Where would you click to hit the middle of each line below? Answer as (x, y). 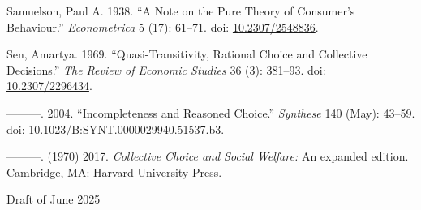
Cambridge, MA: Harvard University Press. (114, 171)
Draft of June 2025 (54, 199)
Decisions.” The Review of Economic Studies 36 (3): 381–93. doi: (166, 69)
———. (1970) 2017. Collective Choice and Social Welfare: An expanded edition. (208, 156)
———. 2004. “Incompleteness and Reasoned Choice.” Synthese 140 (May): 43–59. (211, 112)
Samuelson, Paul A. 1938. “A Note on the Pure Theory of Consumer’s (181, 11)
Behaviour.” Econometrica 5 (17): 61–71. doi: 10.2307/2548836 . (163, 26)
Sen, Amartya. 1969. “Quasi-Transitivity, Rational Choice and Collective (187, 54)
